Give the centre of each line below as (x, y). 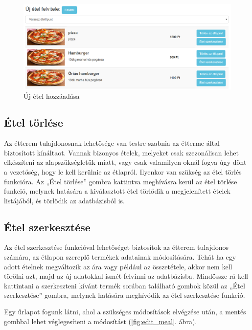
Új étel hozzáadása (52, 96)
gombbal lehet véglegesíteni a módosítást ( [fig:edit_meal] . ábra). (101, 321)
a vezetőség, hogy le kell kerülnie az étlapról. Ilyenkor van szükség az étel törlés (123, 171)
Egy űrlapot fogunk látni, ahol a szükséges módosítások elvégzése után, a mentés (125, 312)
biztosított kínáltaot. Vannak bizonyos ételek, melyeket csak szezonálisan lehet (121, 152)
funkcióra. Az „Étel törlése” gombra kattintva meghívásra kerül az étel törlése (121, 181)
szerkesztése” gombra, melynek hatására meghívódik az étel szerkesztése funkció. (125, 295)
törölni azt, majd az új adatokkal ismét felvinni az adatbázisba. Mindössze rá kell (126, 276)
